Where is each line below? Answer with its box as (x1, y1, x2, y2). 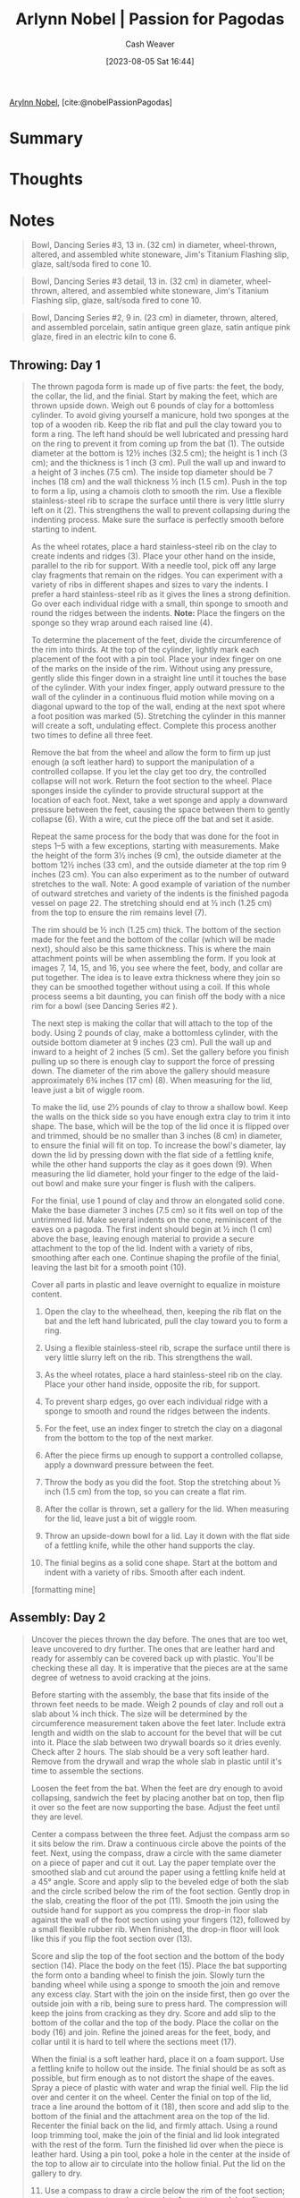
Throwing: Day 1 (9, 357, 101, 372)
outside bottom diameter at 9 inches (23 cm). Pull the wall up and (30, 1037, 272, 1048)
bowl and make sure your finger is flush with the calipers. (45, 1178, 256, 1189)
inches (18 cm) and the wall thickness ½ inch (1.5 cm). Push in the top (30, 476, 287, 487)
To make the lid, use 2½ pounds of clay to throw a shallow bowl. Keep (30, 1102, 288, 1113)
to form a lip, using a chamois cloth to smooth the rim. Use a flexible (30, 486, 282, 497)
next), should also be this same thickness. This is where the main (30, 944, 271, 954)
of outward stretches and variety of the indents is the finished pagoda (30, 888, 289, 899)
